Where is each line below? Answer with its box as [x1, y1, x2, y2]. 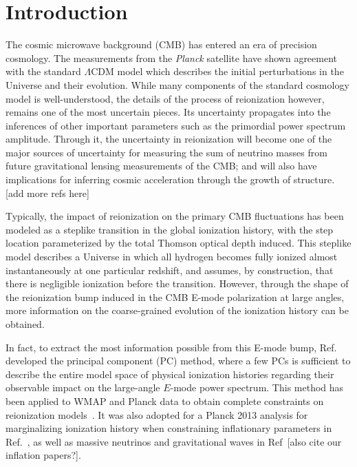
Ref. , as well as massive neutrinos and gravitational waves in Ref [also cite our [6, 434, 342, 448]
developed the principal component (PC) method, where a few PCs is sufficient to [6, 353, 351, 368]
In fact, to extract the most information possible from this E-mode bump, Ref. [6, 340, 337, 354]
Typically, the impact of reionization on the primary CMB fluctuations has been [6, 209, 344, 223]
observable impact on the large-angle [6, 380, 160, 395]
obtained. [6, 317, 45, 331]
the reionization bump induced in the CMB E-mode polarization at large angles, [6, 289, 345, 304]
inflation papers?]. [6, 448, 81, 462]
